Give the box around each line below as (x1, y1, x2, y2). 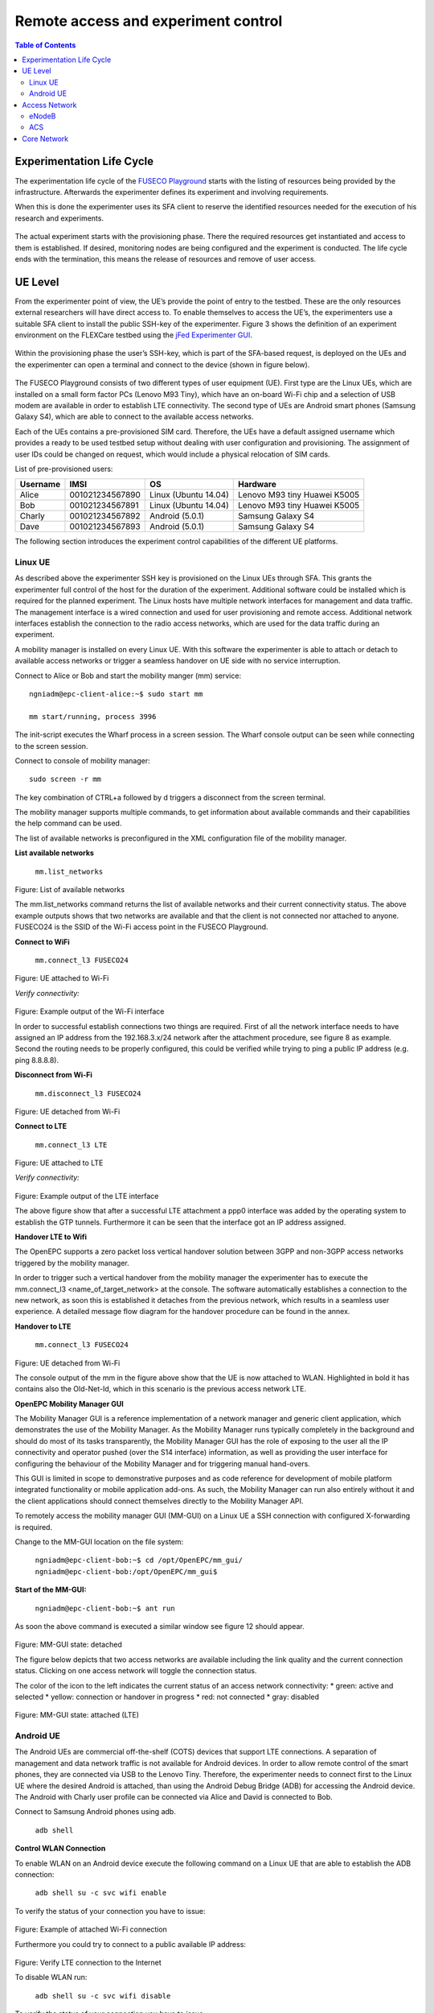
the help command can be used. (14, 818, 122, 829)
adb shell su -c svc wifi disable (35, 1991, 171, 2000)
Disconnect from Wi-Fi (14, 1070, 92, 1080)
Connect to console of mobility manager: (14, 755, 150, 765)
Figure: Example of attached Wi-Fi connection (14, 1924, 168, 1934)
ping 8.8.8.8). (14, 1055, 59, 1064)
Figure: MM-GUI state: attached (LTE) (14, 1710, 140, 1720)
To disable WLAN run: (14, 1973, 88, 1982)
